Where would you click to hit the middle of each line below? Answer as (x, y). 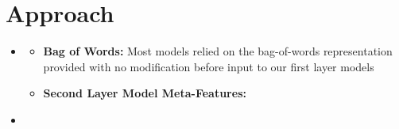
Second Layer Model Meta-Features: (145, 93)
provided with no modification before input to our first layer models (209, 66)
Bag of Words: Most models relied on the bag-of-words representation (218, 51)
